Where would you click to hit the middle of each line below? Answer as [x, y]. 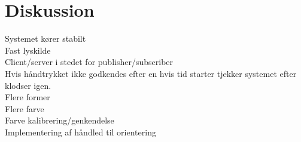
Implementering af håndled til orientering [80, 132]
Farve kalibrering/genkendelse [60, 120]
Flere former [28, 97]
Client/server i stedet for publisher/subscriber [89, 62]
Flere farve [25, 108]
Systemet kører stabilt [45, 38]
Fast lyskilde [28, 50]
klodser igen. [28, 85]
